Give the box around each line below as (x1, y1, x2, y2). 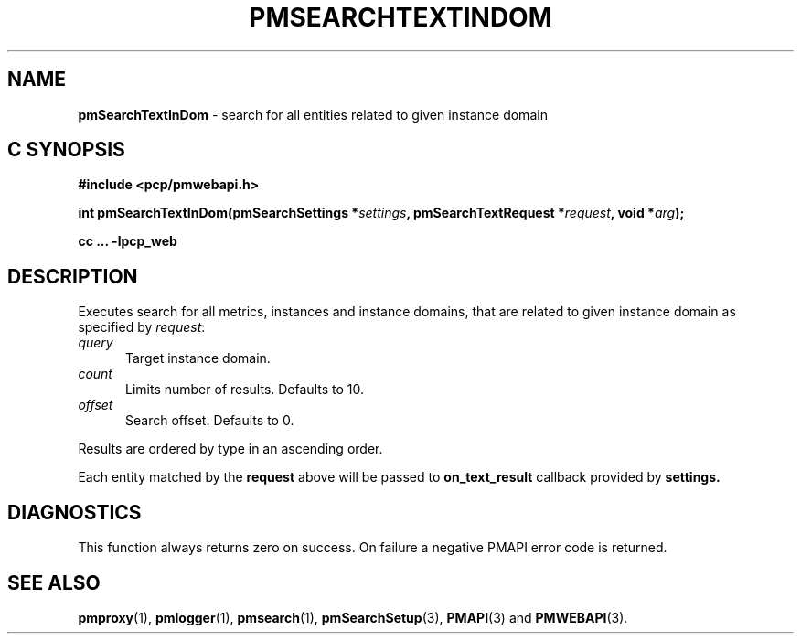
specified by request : (78, 319, 206, 336)
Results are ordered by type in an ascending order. (78, 441, 383, 457)
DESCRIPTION (7, 264, 138, 288)
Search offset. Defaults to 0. (125, 412, 294, 429)
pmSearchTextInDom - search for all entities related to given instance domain (78, 106, 548, 123)
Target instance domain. (125, 350, 271, 367)
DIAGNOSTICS (7, 500, 142, 524)
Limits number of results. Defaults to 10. (125, 381, 364, 398)
